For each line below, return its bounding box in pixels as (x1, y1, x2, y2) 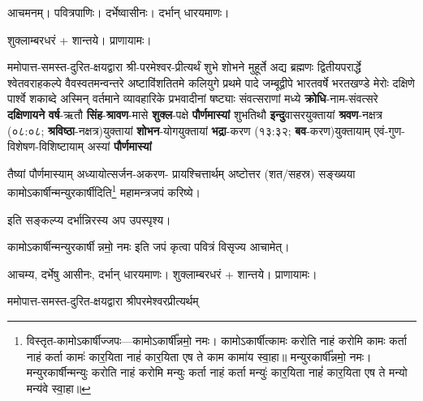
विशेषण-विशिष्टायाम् (7, 138, 84, 155)
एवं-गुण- (373, 122, 405, 139)
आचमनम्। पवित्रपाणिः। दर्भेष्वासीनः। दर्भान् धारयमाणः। (7, 4, 230, 20)
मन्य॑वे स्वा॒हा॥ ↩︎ (26, 379, 91, 396)
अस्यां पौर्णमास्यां (87, 138, 152, 155)
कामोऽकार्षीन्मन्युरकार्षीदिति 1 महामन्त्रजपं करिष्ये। (7, 181, 201, 200)
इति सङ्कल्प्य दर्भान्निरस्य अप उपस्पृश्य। (7, 211, 171, 228)
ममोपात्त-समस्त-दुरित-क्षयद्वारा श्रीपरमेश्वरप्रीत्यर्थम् (7, 292, 199, 309)
